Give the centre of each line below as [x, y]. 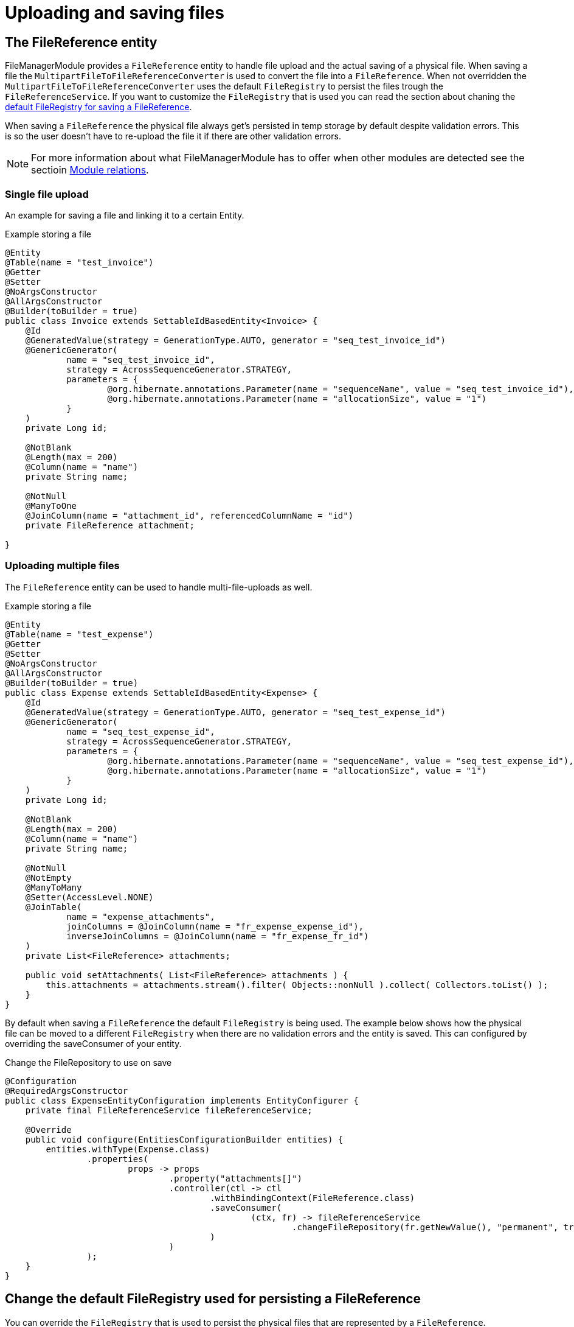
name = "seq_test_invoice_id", [141, 359]
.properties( [118, 1159]
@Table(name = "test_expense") [79, 634]
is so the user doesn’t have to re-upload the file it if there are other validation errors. [173, 136]
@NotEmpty [48, 877]
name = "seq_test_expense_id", [141, 731]
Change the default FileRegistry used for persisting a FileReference [213, 1299]
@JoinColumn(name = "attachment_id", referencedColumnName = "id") [189, 515]
